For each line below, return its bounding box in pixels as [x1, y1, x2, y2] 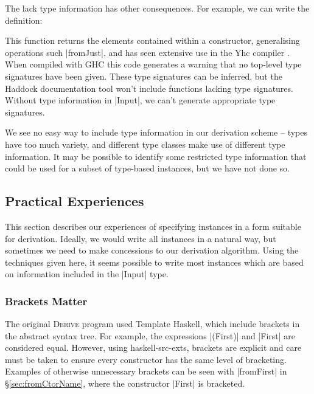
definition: [5, 13, 43, 26]
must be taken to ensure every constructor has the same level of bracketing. [5, 353, 287, 365]
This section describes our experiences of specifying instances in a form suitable [5, 219, 301, 232]
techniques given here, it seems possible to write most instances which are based [5, 255, 304, 268]
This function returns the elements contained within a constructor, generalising [5, 34, 300, 47]
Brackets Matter [5, 293, 88, 308]
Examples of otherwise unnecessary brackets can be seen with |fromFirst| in [5, 365, 287, 378]
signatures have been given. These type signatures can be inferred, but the [5, 69, 282, 82]
